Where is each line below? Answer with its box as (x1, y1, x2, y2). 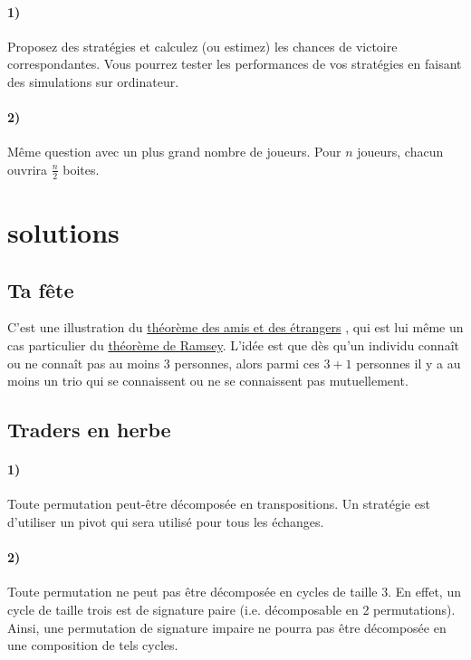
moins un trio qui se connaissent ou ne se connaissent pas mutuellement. (7, 371, 409, 390)
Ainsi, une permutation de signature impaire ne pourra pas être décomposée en (7, 617, 447, 636)
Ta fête (7, 275, 74, 303)
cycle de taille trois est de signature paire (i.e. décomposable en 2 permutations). (7, 599, 456, 618)
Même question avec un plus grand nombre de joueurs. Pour (7, 142, 341, 161)
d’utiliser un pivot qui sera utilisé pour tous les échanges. (7, 512, 324, 531)
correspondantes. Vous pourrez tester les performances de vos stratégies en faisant (7, 54, 462, 73)
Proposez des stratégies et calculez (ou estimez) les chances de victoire (7, 36, 398, 55)
